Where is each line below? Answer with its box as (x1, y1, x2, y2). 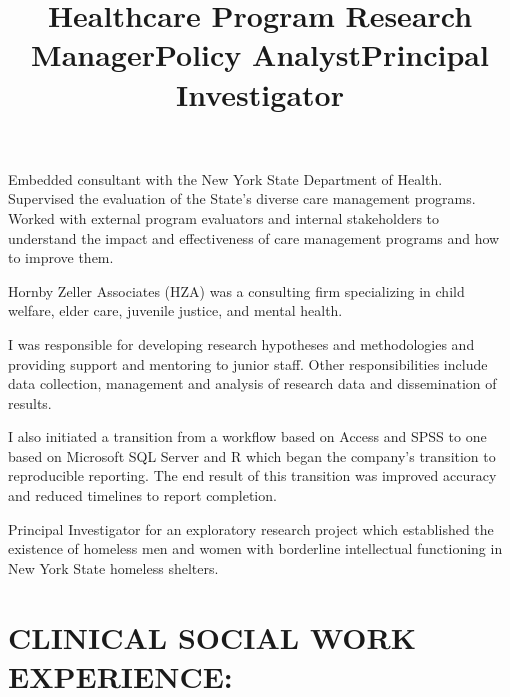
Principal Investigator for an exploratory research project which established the (8, 518, 494, 539)
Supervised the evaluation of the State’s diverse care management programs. (8, 188, 476, 209)
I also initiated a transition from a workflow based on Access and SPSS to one (8, 426, 487, 447)
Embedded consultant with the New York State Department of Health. (8, 168, 443, 189)
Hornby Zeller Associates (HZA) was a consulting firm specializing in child (8, 280, 465, 301)
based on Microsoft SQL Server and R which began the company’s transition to (8, 445, 496, 466)
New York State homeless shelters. (8, 557, 219, 578)
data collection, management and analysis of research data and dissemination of (8, 373, 497, 394)
